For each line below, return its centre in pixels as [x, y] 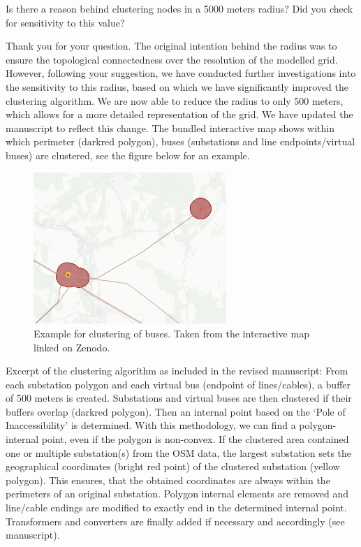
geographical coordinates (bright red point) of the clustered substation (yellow [173, 466]
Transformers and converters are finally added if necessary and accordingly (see [175, 521]
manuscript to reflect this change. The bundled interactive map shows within [170, 127]
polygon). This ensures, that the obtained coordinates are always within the [168, 480]
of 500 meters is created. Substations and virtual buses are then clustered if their [179, 398]
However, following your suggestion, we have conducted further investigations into [181, 73]
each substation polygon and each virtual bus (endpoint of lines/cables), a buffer [178, 384]
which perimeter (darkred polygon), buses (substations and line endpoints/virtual [180, 141]
